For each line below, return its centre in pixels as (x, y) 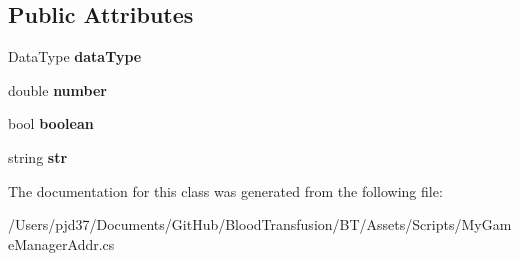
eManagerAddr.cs (61, 243)
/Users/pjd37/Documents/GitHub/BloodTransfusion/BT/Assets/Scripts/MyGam (260, 224)
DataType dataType (75, 56)
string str (38, 156)
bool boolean (51, 123)
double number (57, 89)
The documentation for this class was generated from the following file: (225, 190)
